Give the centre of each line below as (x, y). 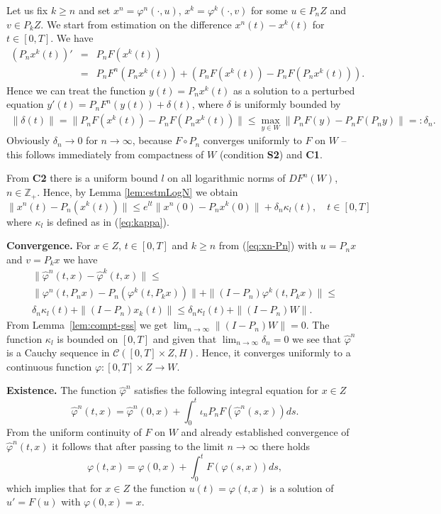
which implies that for (54, 487)
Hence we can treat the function (76, 90)
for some (269, 10)
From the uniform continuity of (74, 432)
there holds (286, 445)
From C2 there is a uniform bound (82, 178)
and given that (185, 338)
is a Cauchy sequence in (58, 352)
